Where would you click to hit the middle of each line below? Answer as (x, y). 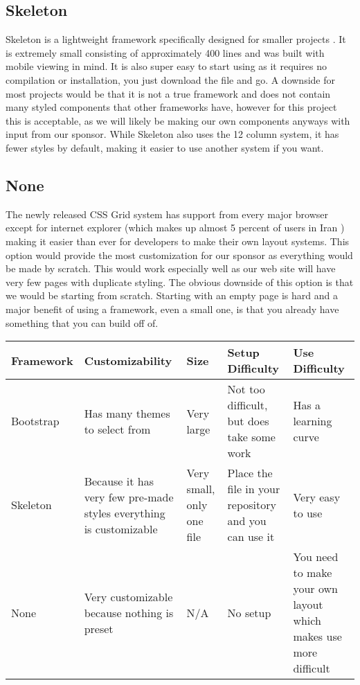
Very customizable (128, 596)
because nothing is (129, 612)
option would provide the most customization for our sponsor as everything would (179, 255)
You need (316, 557)
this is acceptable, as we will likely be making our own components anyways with (178, 120)
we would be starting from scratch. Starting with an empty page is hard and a (172, 295)
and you (247, 521)
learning (313, 421)
